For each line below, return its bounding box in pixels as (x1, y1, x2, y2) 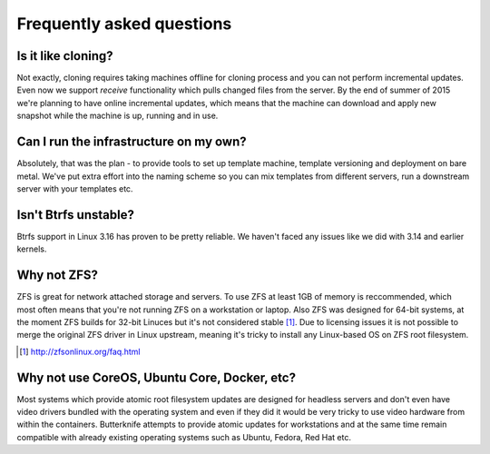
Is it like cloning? (16, 48, 113, 64)
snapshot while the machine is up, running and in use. (16, 110, 219, 122)
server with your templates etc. (16, 183, 133, 194)
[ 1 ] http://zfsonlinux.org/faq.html (19, 346, 141, 357)
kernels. (16, 243, 47, 254)
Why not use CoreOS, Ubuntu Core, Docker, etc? (16, 370, 297, 385)
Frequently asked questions (16, 14, 232, 34)
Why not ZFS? (16, 268, 99, 283)
